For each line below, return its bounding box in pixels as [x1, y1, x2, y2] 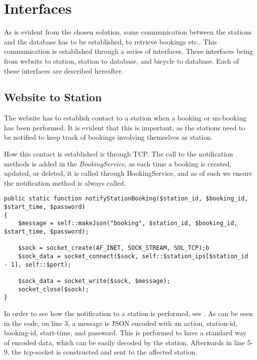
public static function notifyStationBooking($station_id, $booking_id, [4, 195, 248, 202]
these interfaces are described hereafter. [4, 65, 124, 76]
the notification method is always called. [4, 177, 126, 188]
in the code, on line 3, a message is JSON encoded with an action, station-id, [4, 318, 238, 328]
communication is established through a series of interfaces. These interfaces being [4, 46, 253, 56]
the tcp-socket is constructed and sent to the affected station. [11, 347, 197, 357]
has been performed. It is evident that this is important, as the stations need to [4, 122, 245, 132]
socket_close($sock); [18, 285, 89, 293]
